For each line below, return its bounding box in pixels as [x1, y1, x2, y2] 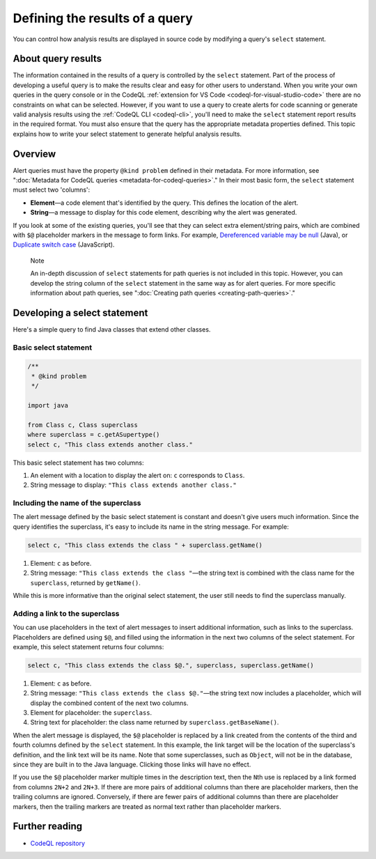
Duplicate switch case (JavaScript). [13, 240, 115, 249]
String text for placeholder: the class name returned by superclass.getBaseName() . [30, 718, 279, 727]
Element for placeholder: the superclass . [30, 709, 152, 717]
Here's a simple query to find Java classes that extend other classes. [13, 325, 211, 334]
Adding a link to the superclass [13, 608, 120, 618]
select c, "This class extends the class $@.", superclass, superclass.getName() [27, 661, 315, 669]
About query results [13, 53, 102, 65]
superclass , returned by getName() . [30, 578, 141, 587]
